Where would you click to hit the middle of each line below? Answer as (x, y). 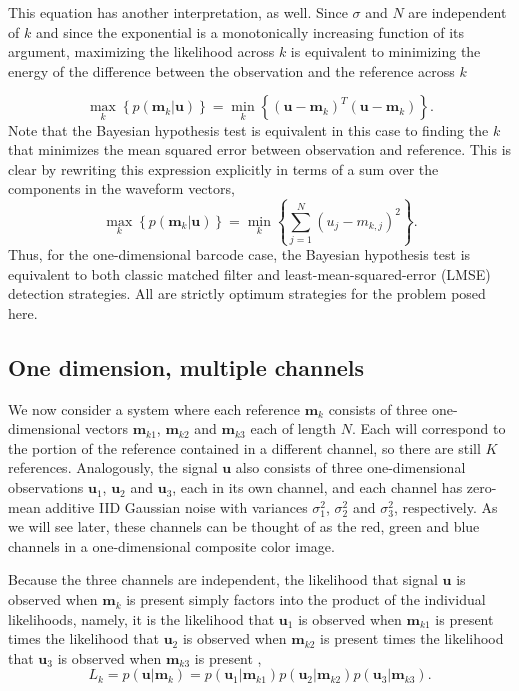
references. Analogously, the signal (113, 467)
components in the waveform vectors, (121, 188)
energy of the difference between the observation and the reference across (231, 70)
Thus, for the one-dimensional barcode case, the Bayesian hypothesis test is (239, 254)
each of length (293, 428)
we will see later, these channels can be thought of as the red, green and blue (244, 526)
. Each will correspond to (428, 428)
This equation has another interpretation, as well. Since (178, 12)
